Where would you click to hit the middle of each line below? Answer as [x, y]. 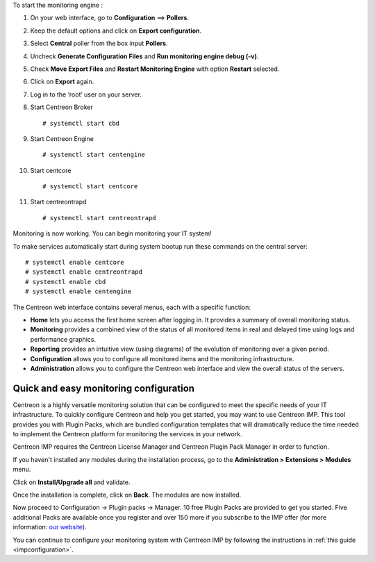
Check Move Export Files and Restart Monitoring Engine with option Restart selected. [155, 69]
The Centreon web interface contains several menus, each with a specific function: [132, 307]
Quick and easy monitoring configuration [103, 388]
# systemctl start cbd [81, 123]
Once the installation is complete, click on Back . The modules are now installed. [127, 495]
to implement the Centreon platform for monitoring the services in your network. [127, 434]
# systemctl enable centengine [78, 291]
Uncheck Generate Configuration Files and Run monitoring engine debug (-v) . [144, 56]
